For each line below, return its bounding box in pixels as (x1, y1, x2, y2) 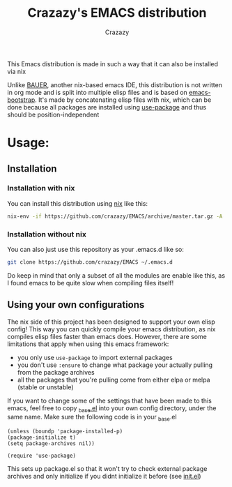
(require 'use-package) (7, 452, 77, 460)
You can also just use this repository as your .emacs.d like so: (7, 245, 185, 253)
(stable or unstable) (17, 382, 74, 391)
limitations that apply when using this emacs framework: (7, 340, 169, 348)
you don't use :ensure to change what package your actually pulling (17, 361, 213, 369)
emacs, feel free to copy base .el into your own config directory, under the (7, 403, 217, 414)
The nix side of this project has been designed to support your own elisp (7, 317, 216, 326)
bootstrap (7, 96, 36, 104)
